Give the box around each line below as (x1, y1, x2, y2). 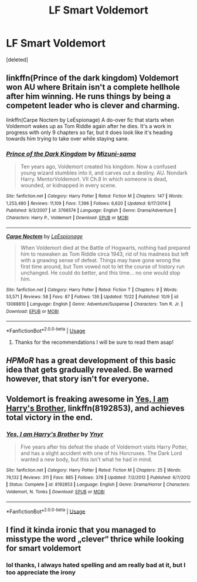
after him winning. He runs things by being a (6, 92, 171, 102)
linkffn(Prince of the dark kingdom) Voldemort (6, 73, 179, 83)
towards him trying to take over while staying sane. (6, 135, 129, 142)
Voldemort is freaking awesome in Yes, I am (6, 394, 169, 404)
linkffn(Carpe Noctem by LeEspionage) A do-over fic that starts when (6, 116, 174, 123)
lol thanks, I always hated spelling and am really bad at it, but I (6, 561, 186, 569)
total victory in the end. (6, 412, 93, 422)
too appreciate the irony (6, 568, 76, 576)
